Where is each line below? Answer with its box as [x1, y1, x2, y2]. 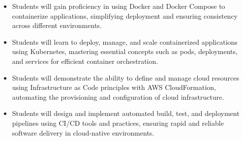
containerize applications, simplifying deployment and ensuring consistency [12, 10, 238, 21]
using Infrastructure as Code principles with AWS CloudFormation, [12, 82, 216, 92]
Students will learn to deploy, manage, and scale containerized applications [12, 36, 238, 47]
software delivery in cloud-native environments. [12, 127, 154, 138]
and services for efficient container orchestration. [12, 56, 158, 66]
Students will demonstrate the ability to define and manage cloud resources [12, 72, 240, 83]
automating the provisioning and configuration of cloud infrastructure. [12, 91, 224, 102]
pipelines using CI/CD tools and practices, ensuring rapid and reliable [12, 117, 224, 128]
